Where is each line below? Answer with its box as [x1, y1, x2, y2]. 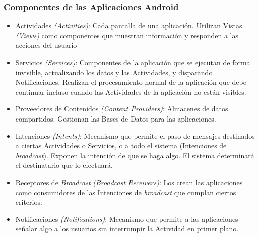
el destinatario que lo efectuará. [15, 160, 113, 170]
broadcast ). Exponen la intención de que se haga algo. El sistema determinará [15, 150, 254, 160]
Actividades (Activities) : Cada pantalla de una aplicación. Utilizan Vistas [15, 20, 242, 31]
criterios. [15, 197, 42, 207]
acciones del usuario [15, 40, 77, 50]
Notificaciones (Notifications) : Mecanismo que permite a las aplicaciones [15, 213, 238, 224]
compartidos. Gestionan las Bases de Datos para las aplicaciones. [15, 113, 216, 124]
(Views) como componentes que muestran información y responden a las [15, 30, 239, 40]
